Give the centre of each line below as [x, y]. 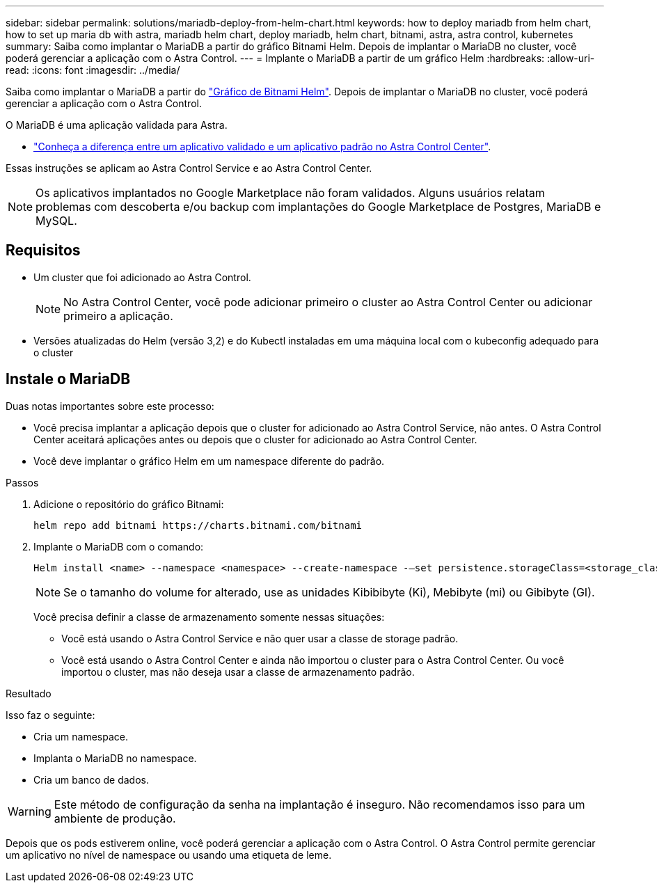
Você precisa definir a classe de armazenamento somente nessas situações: [209, 617]
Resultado [29, 693]
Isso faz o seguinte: [50, 715]
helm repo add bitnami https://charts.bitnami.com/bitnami [198, 525]
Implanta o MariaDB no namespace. [115, 758]
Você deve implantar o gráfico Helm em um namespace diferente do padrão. [209, 461]
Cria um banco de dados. [91, 779]
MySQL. [56, 221]
